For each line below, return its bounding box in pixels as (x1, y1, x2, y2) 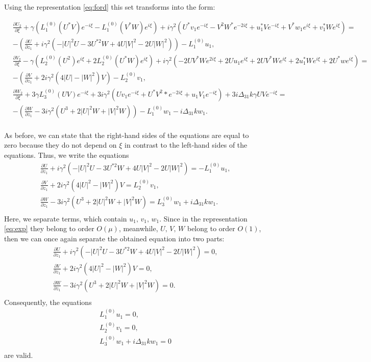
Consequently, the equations (4, 296, 92, 307)
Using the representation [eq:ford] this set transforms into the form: (4, 2, 215, 12)
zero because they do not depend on (4, 140, 117, 150)
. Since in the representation (159, 213, 248, 224)
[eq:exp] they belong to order (4, 223, 94, 234)
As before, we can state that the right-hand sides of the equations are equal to (4, 129, 249, 140)
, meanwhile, (118, 223, 158, 234)
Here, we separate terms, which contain (4, 213, 127, 224)
